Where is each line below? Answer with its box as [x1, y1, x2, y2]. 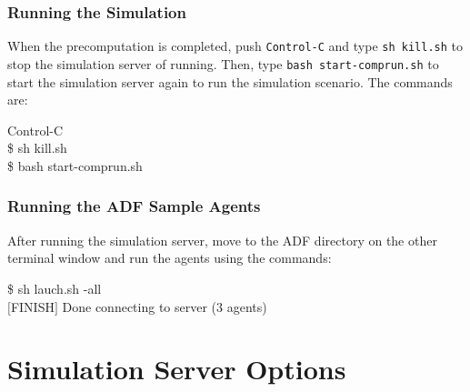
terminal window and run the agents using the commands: [7, 248, 332, 267]
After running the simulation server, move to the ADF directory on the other [7, 230, 437, 249]
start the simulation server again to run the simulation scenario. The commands [7, 72, 453, 91]
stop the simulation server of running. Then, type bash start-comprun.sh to [7, 54, 439, 73]
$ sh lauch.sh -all [7, 278, 102, 297]
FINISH [10, 297, 55, 316]
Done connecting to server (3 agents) [62, 297, 267, 316]
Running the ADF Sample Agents [7, 195, 261, 217]
